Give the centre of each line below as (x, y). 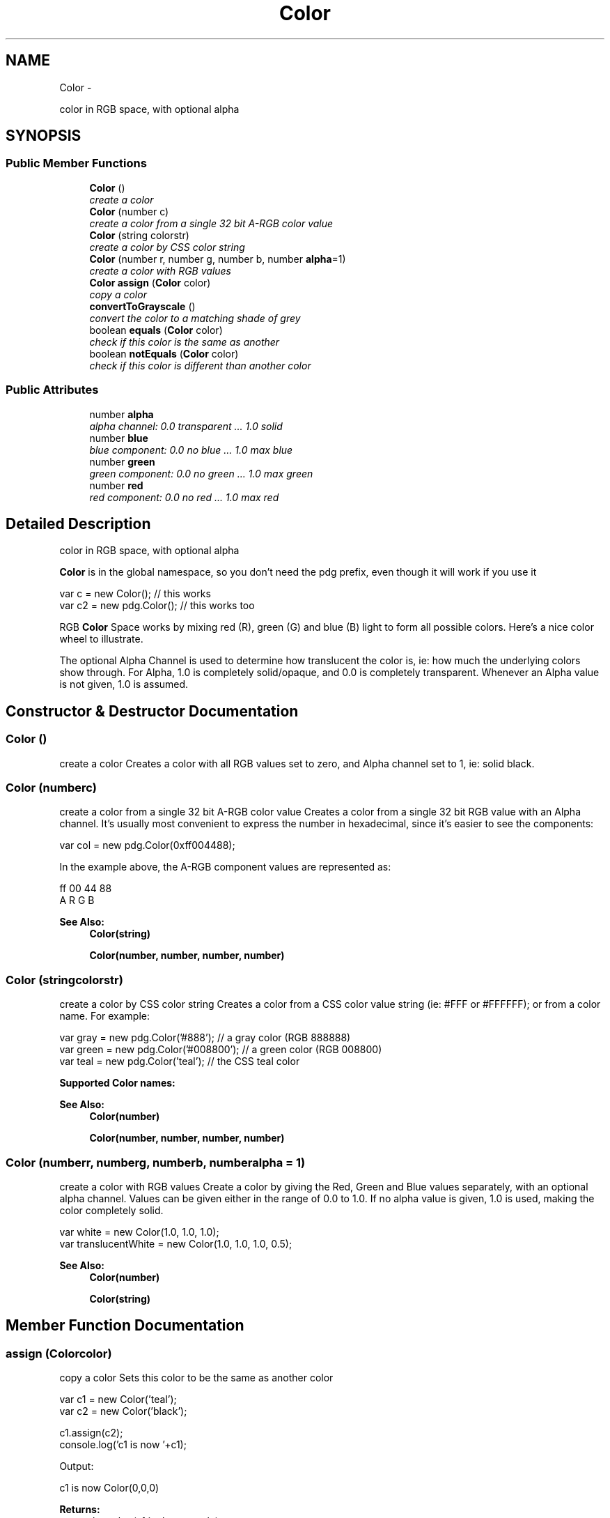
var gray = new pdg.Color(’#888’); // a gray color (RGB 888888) (205, 1038)
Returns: (80, 1510)
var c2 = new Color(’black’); (123, 1411)
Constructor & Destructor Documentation (152, 711)
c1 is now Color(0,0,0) (109, 1488)
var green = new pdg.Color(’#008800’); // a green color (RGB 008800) (221, 1050)
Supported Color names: (117, 1083)
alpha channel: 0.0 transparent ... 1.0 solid (186, 426)
